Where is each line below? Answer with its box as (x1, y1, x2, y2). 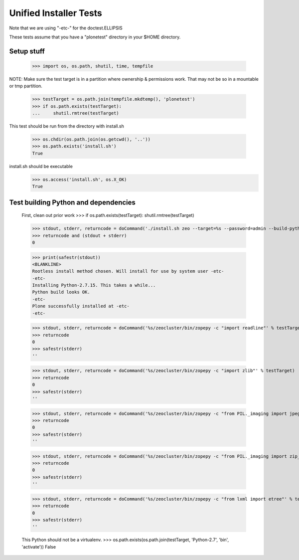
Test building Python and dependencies (9, 198, 136, 206)
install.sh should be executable (9, 163, 73, 169)
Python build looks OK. (32, 289, 91, 295)
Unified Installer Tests (9, 7, 102, 18)
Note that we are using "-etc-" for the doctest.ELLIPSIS (9, 25, 123, 31)
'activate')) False (21, 544, 56, 550)
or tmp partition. (9, 83, 42, 89)
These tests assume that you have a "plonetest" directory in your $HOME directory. (9, 34, 181, 40)
